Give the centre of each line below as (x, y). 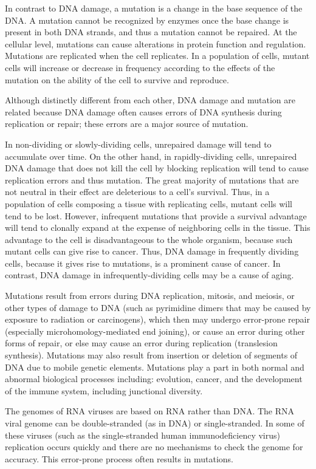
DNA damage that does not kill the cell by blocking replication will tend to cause (157, 168)
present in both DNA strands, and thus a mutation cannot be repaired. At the (151, 32)
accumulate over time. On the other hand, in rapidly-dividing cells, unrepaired (151, 156)
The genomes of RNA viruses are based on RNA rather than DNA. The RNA (150, 411)
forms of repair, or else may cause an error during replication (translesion (141, 343)
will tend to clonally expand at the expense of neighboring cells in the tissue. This (158, 228)
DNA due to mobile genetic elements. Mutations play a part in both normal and (155, 367)
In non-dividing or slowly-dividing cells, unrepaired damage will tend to (138, 144)
